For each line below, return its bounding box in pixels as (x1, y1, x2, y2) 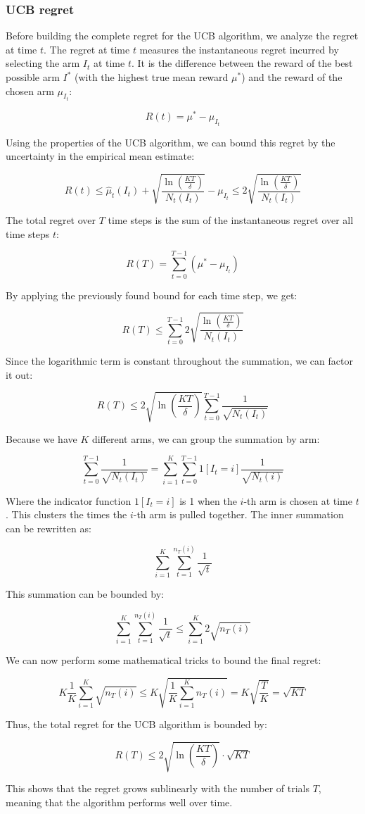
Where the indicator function (6, 493, 132, 508)
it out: (6, 367, 33, 382)
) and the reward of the (241, 70, 342, 84)
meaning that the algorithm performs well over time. (6, 795, 233, 810)
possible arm (6, 70, 60, 84)
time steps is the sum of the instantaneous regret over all (108, 213, 354, 227)
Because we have (6, 431, 77, 446)
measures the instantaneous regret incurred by (139, 42, 339, 56)
